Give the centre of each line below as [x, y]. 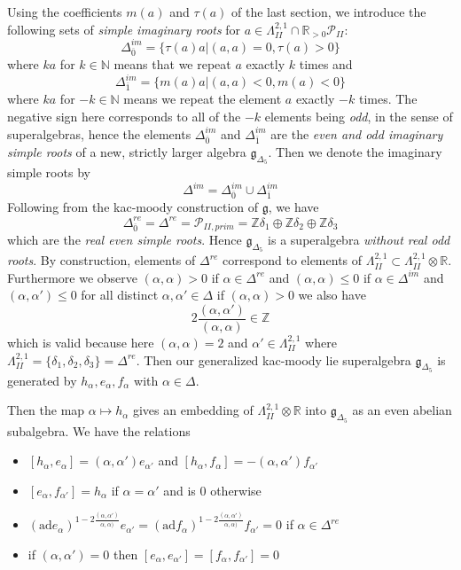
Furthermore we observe [73, 277]
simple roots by [49, 172]
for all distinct [120, 295]
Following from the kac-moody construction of [133, 207]
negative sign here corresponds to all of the [124, 116]
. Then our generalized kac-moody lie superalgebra [273, 359]
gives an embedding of [193, 410]
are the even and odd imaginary [357, 133]
